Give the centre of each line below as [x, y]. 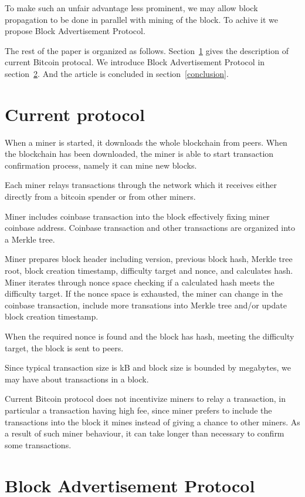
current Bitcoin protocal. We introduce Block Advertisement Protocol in [135, 62]
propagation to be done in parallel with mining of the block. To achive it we [141, 19]
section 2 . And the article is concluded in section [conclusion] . [117, 73]
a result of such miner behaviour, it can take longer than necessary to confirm [145, 433]
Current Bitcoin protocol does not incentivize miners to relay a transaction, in [145, 399]
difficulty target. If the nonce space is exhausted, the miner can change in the [144, 293]
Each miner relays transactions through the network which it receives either [141, 185]
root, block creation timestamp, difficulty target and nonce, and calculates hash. [149, 271]
